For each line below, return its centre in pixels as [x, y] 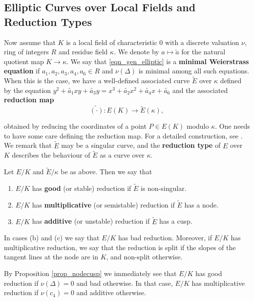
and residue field [83, 52]
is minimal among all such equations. [194, 71]
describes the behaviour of [51, 155]
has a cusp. [176, 221]
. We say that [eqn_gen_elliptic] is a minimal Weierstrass [158, 61]
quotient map [24, 61]
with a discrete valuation [202, 42]
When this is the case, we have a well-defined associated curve [97, 81]
